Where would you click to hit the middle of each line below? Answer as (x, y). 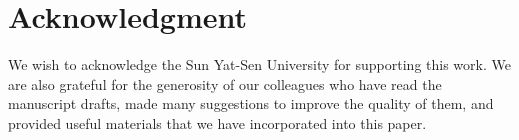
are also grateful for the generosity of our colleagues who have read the (225, 83)
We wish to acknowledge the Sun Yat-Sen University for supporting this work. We (259, 64)
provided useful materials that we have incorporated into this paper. (217, 122)
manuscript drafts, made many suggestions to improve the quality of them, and (251, 103)
